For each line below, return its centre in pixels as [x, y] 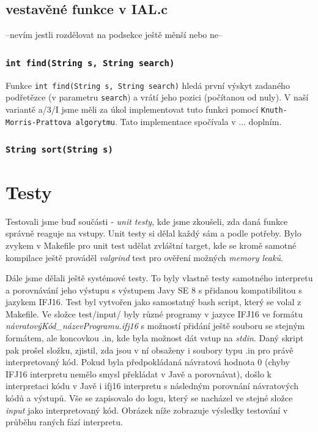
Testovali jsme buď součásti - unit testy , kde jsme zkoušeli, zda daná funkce [147, 221]
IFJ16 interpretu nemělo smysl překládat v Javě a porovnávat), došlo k [139, 373]
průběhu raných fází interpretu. [64, 422]
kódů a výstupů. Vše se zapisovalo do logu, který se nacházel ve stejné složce [149, 398]
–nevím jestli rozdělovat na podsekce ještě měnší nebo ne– [114, 35]
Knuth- [274, 110]
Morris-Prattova [39, 122]
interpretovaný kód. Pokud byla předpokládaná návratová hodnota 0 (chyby [148, 362]
